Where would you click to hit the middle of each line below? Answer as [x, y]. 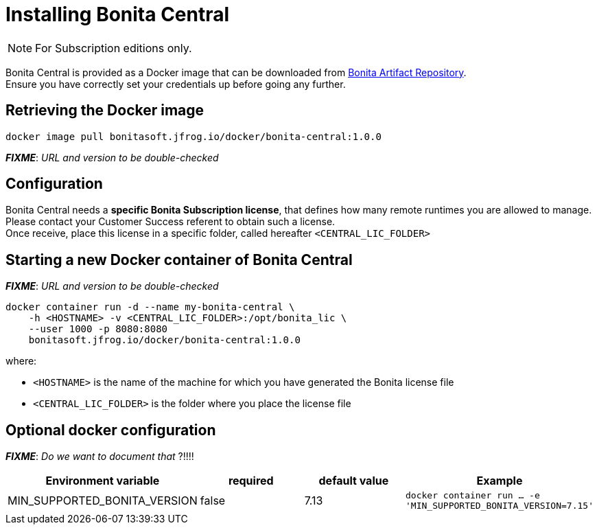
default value [354, 481]
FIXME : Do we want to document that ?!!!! [100, 457]
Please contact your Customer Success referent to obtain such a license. [171, 222]
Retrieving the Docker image [105, 111]
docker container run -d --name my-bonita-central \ [150, 307]
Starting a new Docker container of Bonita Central [179, 260]
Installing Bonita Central [118, 14]
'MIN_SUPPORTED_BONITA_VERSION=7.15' [500, 506]
